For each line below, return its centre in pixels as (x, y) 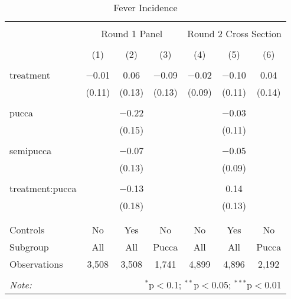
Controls (27, 230)
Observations (36, 264)
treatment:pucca (43, 188)
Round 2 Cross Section (234, 33)
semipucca (31, 150)
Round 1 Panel (132, 33)
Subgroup (29, 247)
